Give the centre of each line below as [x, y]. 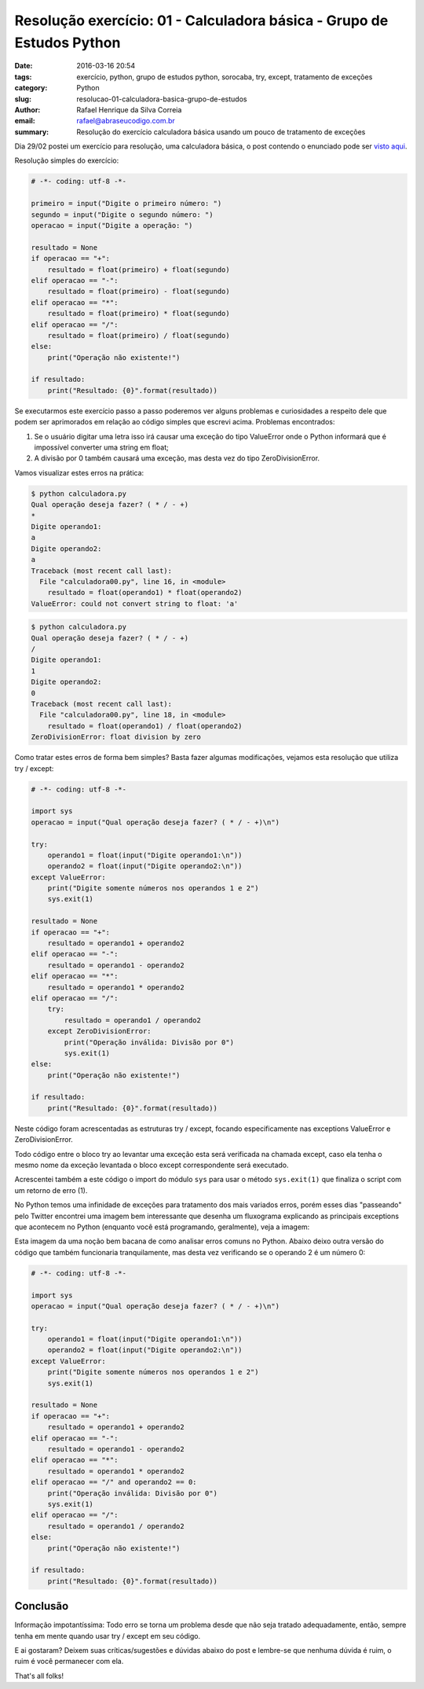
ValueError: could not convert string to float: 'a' [135, 604]
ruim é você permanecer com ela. [69, 1661]
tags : [23, 77]
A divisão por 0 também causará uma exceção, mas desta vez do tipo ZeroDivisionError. [177, 458]
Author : [27, 109]
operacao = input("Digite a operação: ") [112, 226]
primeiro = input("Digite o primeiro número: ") [126, 204]
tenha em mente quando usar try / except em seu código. [107, 1636]
